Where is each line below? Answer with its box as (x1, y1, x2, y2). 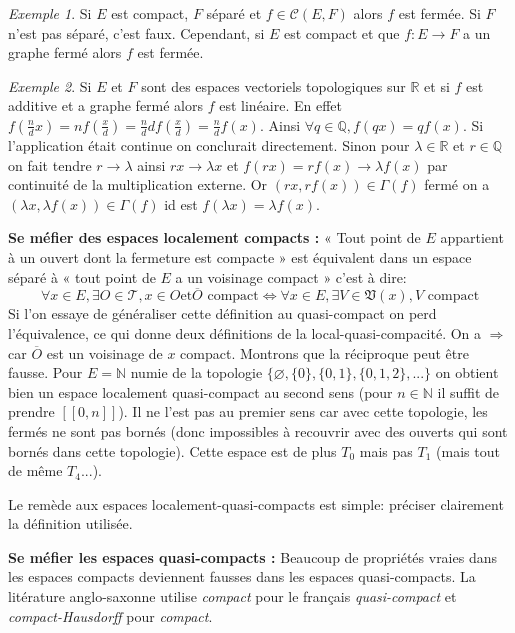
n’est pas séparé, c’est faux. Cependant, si (8, 22, 265, 43)
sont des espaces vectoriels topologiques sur (141, 75, 406, 96)
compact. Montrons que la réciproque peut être (180, 342, 469, 363)
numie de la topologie (130, 362, 263, 383)
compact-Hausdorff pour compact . (8, 605, 213, 626)
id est (164, 193, 198, 214)
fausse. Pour (8, 362, 83, 383)
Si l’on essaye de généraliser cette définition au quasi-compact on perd (8, 303, 437, 324)
